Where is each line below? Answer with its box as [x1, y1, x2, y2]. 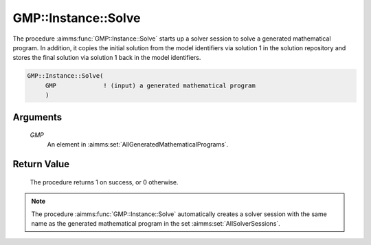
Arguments [12, 111, 63, 123]
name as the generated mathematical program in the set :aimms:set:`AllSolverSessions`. [31, 220, 281, 228]
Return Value [12, 158, 70, 170]
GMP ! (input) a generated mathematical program [45, 81, 256, 89]
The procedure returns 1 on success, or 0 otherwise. [30, 178, 179, 186]
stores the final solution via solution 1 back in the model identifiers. [12, 54, 201, 62]
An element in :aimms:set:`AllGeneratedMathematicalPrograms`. [47, 140, 229, 149]
